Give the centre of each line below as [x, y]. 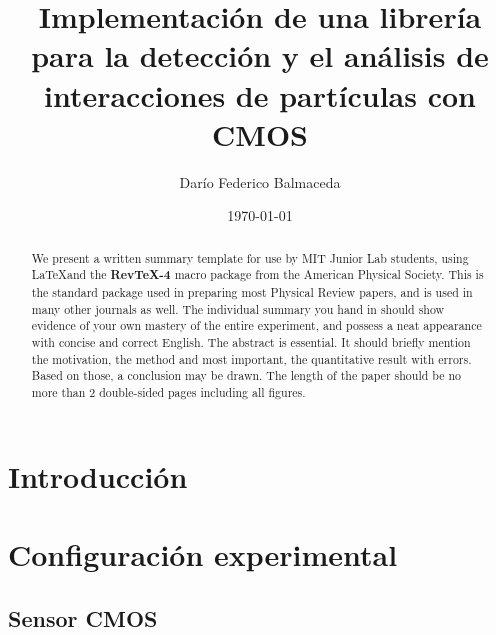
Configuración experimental [203, 553]
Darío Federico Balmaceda [260, 181]
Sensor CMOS [83, 617]
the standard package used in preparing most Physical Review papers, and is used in [252, 291]
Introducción [98, 475]
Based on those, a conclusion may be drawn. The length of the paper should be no [246, 375]
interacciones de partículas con [259, 94]
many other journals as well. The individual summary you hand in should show [238, 308]
